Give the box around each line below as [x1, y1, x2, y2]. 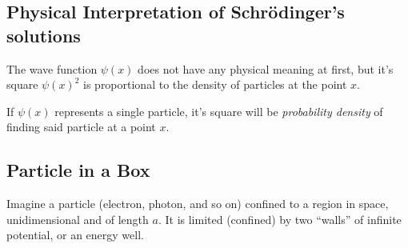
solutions [6, 22, 81, 47]
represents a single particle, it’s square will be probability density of [54, 102, 383, 119]
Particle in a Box [6, 158, 150, 182]
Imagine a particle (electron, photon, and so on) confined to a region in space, [6, 195, 389, 212]
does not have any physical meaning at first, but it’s [138, 60, 394, 77]
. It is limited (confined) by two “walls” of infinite [158, 210, 402, 227]
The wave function [6, 60, 98, 77]
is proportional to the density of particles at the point [83, 76, 347, 93]
